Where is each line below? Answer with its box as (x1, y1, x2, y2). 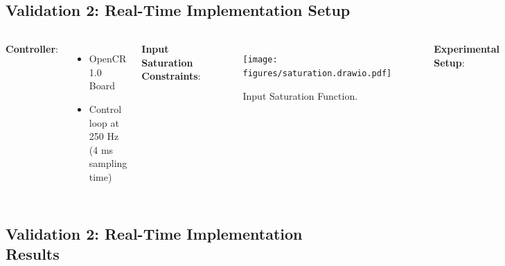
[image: (242, 55, 278, 65)
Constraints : (141, 69, 201, 83)
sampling (89, 156, 127, 170)
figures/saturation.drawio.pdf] (242, 68, 392, 78)
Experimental (434, 42, 500, 56)
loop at (89, 115, 119, 130)
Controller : (6, 42, 58, 56)
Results (6, 243, 60, 265)
